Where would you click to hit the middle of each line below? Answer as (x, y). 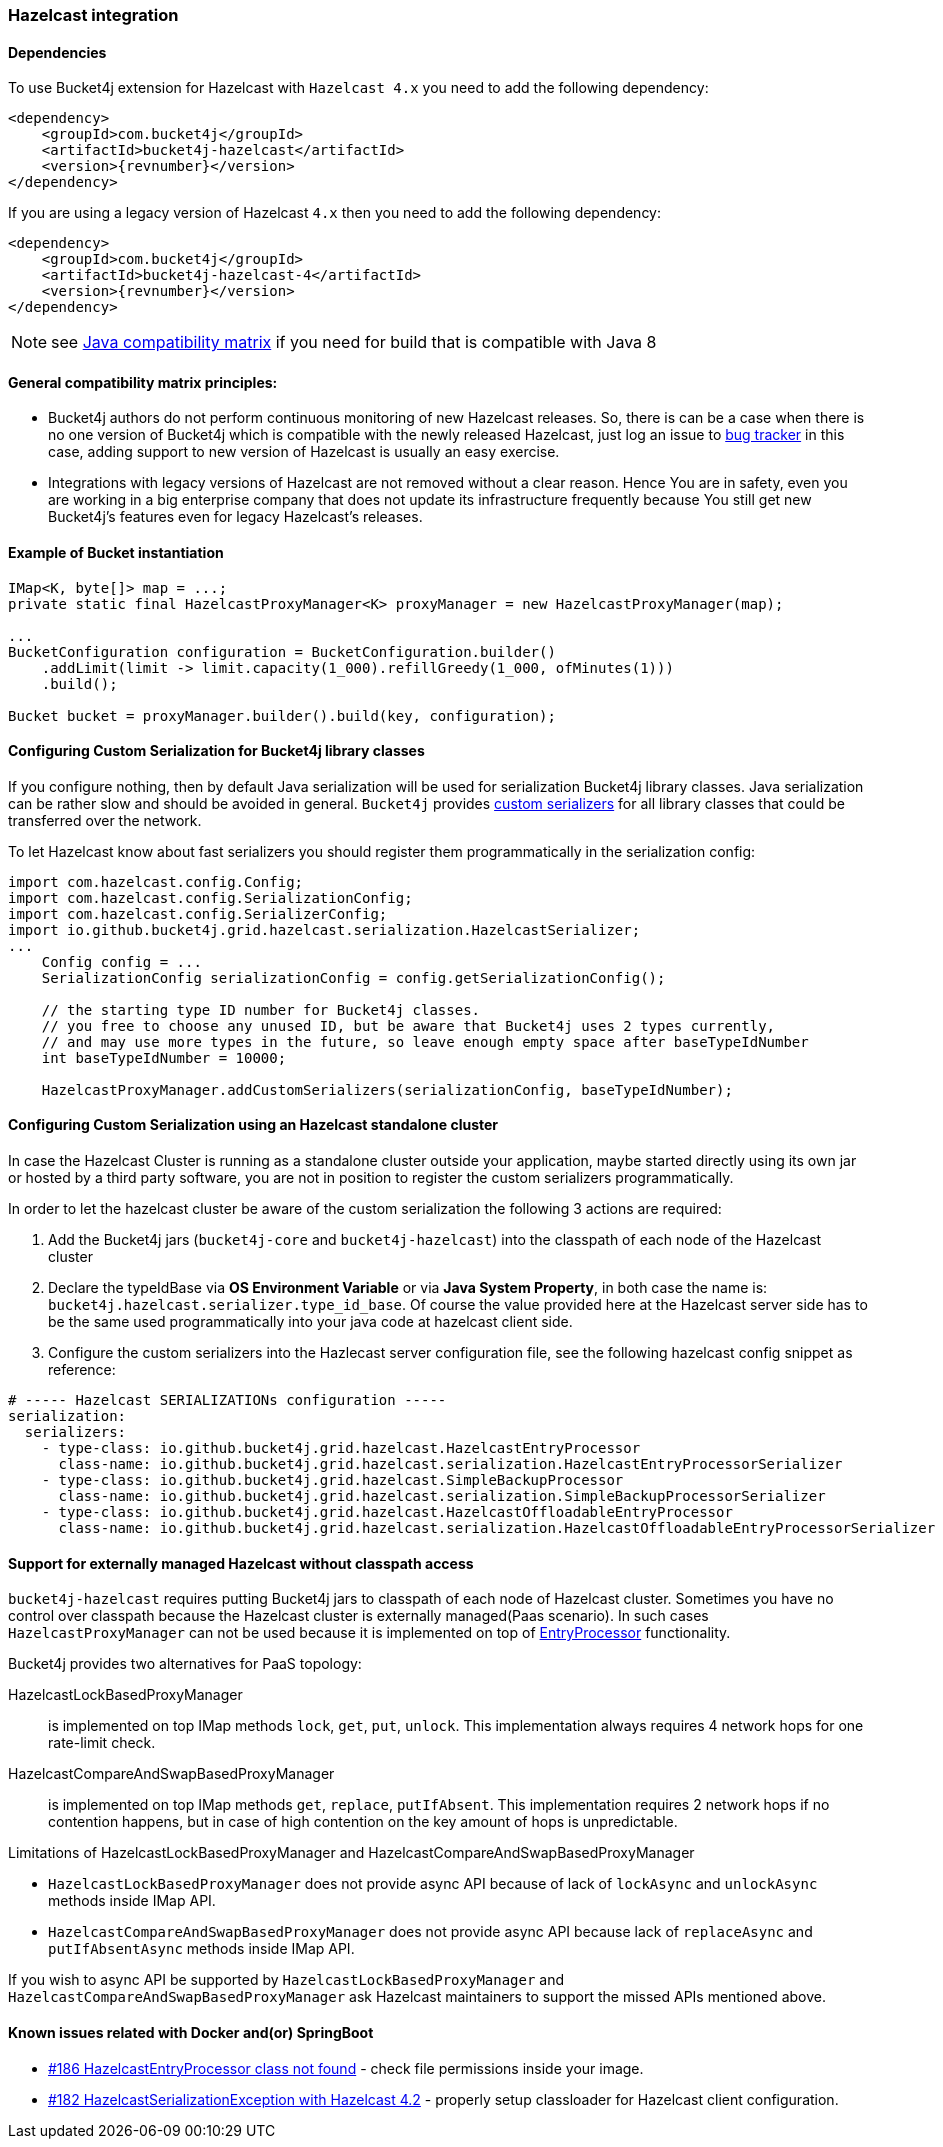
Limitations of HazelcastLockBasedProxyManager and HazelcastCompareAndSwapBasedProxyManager (351, 1853)
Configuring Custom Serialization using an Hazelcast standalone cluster (253, 1125)
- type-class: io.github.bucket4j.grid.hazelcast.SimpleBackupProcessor (332, 1480)
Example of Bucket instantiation (116, 553)
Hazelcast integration (93, 15)
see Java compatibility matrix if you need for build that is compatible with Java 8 (354, 342)
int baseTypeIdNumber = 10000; (164, 1057)
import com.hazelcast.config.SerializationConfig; (210, 897)
